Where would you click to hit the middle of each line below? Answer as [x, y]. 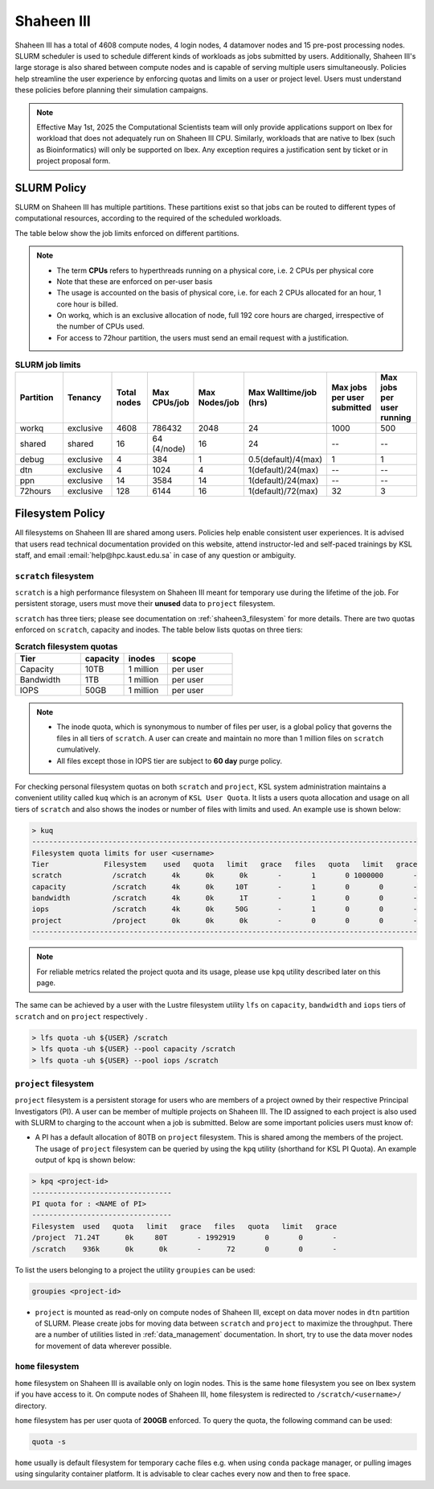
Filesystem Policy [60, 514]
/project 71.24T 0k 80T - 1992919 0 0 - [184, 1238]
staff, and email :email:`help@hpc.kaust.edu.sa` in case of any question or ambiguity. [156, 555]
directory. [31, 1405]
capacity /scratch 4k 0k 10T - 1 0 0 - [225, 887]
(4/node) [169, 448]
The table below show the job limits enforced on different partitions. [127, 233]
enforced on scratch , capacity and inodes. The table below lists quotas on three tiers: [159, 630]
